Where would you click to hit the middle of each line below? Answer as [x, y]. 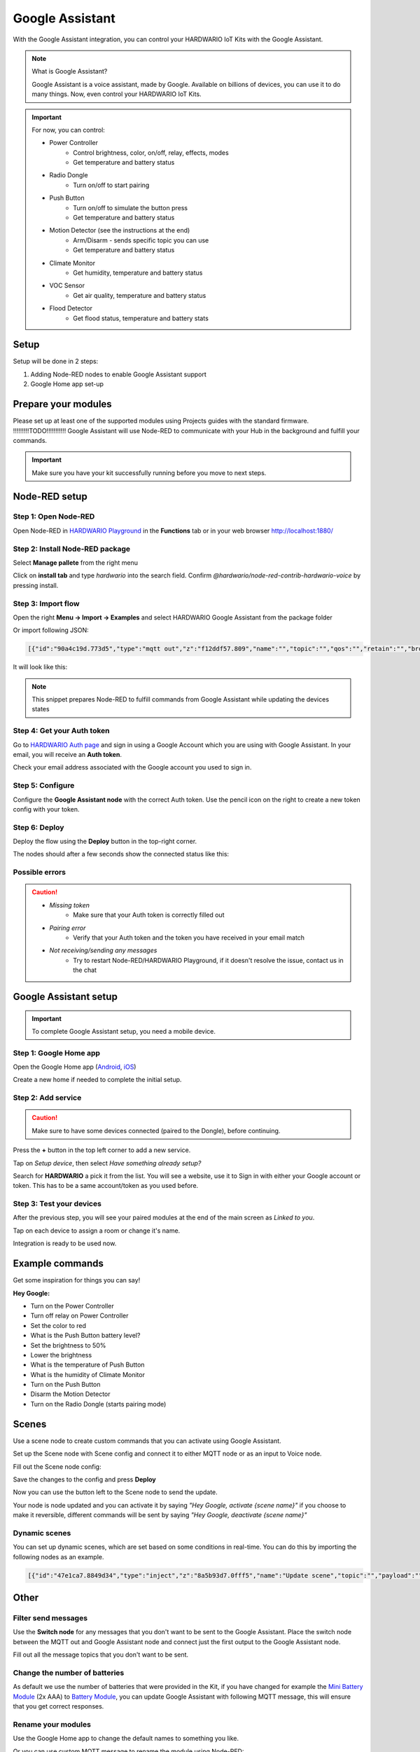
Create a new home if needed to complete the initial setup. [97, 1080]
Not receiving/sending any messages [103, 950]
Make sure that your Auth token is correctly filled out [149, 915]
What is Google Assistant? [70, 71]
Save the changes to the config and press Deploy [85, 1479]
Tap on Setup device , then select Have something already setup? [107, 1163]
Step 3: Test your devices [57, 1204]
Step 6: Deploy [38, 827]
